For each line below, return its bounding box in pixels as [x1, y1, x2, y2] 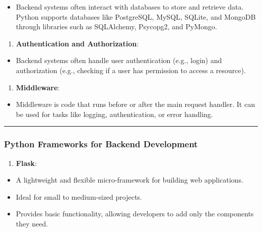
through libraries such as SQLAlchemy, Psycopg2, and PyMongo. [16, 21, 217, 32]
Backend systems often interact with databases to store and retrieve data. [16, 2, 244, 12]
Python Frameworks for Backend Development [4, 138, 198, 150]
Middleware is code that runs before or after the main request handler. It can [16, 99, 255, 109]
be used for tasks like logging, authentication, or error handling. [16, 108, 213, 119]
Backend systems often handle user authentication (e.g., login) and [16, 55, 222, 66]
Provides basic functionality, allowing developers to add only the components [16, 208, 254, 219]
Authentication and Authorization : [16, 38, 139, 48]
